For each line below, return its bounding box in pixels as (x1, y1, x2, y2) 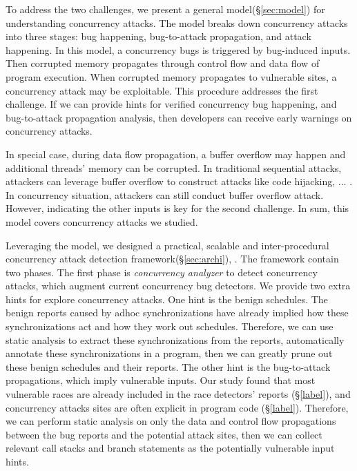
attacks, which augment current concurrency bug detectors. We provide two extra (6, 278, 351, 293)
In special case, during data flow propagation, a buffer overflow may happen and (6, 146, 346, 161)
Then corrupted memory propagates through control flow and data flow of (6, 56, 320, 70)
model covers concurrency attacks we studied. (6, 214, 198, 229)
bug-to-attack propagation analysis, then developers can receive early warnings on (6, 110, 352, 124)
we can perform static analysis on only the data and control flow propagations (6, 414, 336, 428)
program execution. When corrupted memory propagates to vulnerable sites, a (6, 69, 337, 84)
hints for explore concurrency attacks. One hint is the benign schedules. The (6, 291, 328, 306)
